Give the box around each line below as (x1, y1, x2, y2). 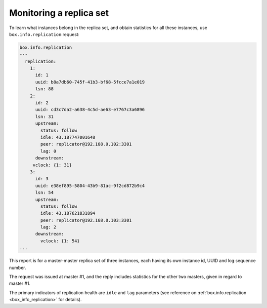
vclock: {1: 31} (32, 162, 72, 168)
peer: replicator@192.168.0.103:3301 (40, 217, 132, 223)
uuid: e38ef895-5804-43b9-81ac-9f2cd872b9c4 (35, 183, 145, 189)
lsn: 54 (35, 190, 54, 195)
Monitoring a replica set (9, 7, 109, 18)
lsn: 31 (35, 114, 54, 119)
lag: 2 (40, 225, 56, 230)
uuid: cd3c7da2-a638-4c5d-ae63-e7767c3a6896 (35, 107, 145, 113)
